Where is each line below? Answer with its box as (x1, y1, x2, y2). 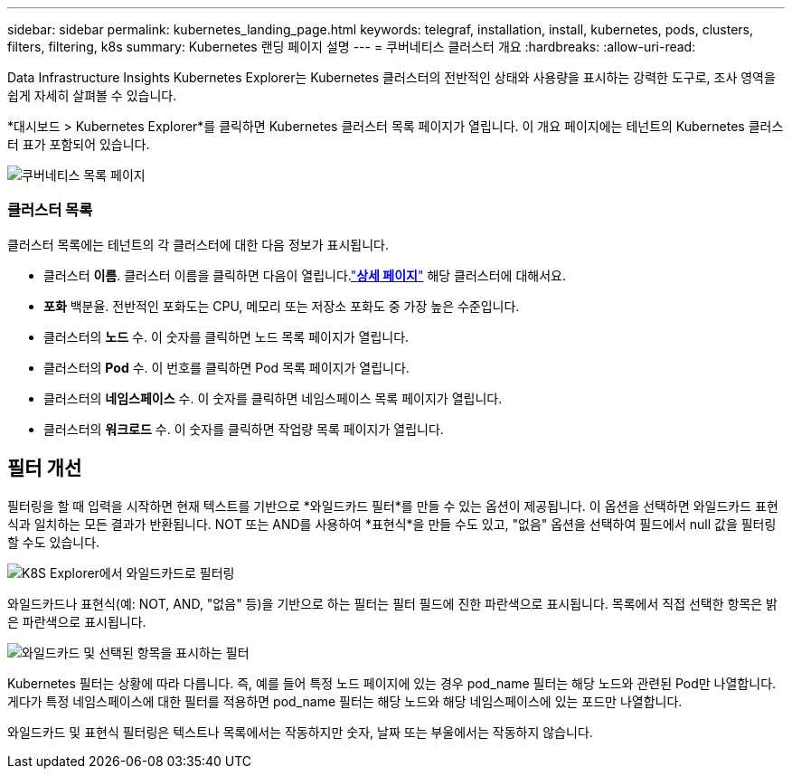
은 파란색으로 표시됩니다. (7, 613, 146, 629)
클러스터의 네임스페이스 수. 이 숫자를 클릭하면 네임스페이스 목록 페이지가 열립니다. (43, 390, 503, 406)
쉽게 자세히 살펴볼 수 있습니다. (7, 88, 177, 103)
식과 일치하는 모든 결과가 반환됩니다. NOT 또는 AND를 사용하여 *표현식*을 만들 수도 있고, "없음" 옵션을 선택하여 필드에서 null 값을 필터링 (7, 516, 777, 532)
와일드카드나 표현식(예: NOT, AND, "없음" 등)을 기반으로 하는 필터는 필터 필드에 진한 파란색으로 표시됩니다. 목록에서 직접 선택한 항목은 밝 (7, 595, 778, 611)
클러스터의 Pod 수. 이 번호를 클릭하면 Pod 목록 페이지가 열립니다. (43, 359, 410, 375)
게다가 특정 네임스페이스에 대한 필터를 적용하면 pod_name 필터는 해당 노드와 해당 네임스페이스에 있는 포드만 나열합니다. (7, 693, 683, 709)
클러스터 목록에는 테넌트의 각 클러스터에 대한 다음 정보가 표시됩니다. (7, 236, 389, 252)
